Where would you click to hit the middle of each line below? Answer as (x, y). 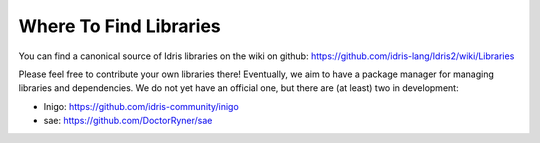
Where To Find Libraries (120, 26)
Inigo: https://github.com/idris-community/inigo (141, 106)
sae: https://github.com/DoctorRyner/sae (128, 121)
